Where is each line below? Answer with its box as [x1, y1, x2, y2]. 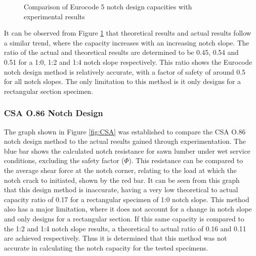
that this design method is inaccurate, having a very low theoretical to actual [4, 184, 238, 195]
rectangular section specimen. [4, 85, 93, 96]
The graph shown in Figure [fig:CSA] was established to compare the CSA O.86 [4, 126, 246, 136]
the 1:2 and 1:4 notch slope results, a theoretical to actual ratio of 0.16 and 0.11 [4, 223, 246, 233]
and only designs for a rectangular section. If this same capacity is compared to [4, 213, 244, 223]
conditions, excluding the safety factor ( [4, 155, 125, 166]
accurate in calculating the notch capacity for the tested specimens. [4, 242, 208, 253]
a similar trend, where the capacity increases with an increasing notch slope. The [4, 37, 249, 47]
